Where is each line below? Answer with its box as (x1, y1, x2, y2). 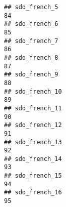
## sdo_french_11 (4, 104, 62, 112)
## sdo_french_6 (4, 20, 58, 28)
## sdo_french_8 (4, 54, 58, 61)
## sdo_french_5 (4, 4, 58, 11)
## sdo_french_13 (4, 138, 62, 146)
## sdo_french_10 (4, 88, 62, 95)
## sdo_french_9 (4, 71, 58, 78)
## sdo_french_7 (4, 37, 58, 45)
